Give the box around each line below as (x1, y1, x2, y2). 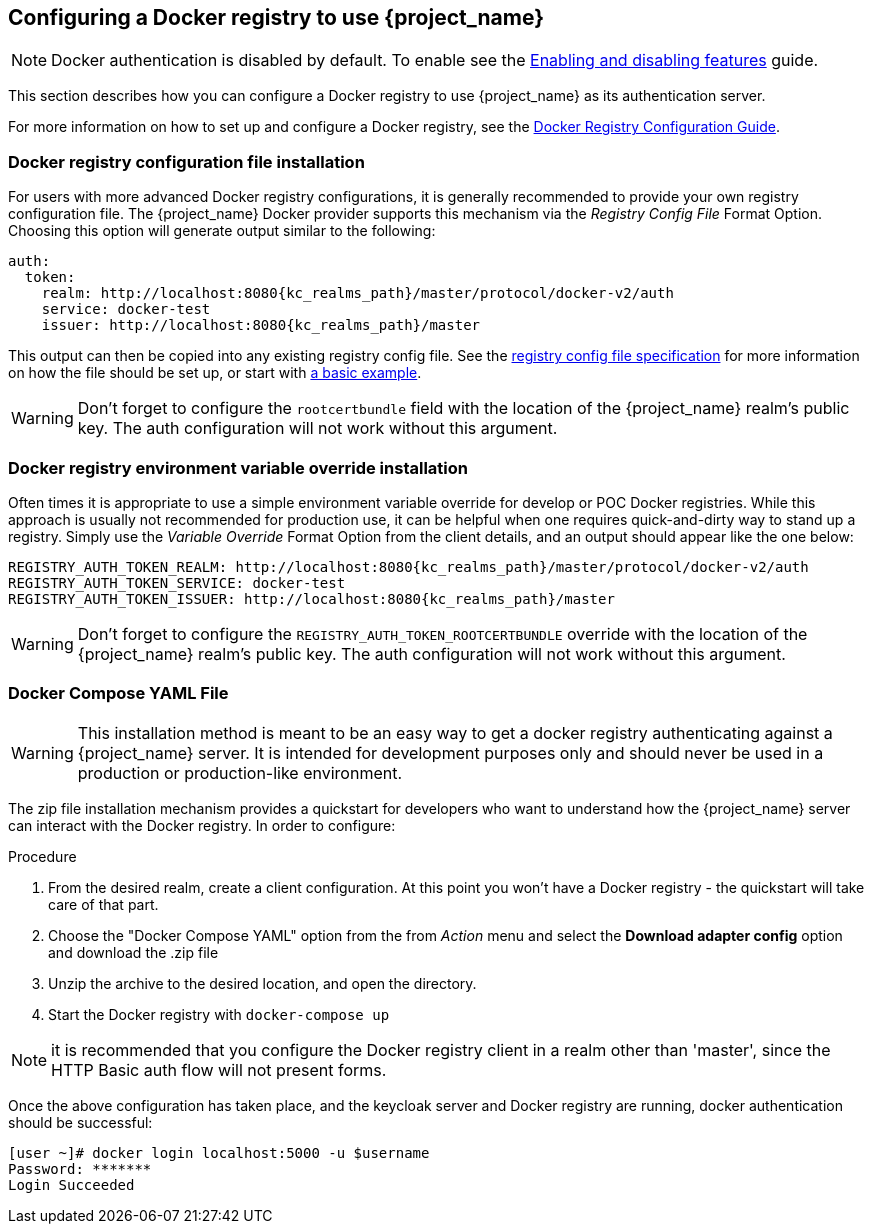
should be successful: (8, 1113, 153, 1131)
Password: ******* (8, 1160, 152, 1177)
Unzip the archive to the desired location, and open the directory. (48, 974, 477, 992)
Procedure (8, 847, 77, 865)
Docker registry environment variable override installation (8, 457, 468, 478)
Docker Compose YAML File (8, 683, 229, 704)
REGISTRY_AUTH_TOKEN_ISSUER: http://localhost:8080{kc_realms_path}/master (8, 590, 615, 607)
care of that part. (48, 895, 159, 913)
